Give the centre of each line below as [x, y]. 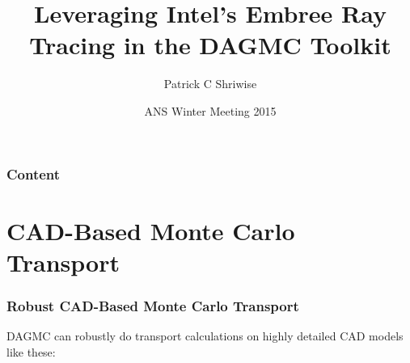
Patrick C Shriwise [210, 84]
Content [34, 173]
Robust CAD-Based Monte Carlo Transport [153, 305]
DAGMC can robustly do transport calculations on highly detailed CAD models [205, 336]
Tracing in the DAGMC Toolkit [210, 45]
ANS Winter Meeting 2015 [210, 110]
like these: [31, 351]
